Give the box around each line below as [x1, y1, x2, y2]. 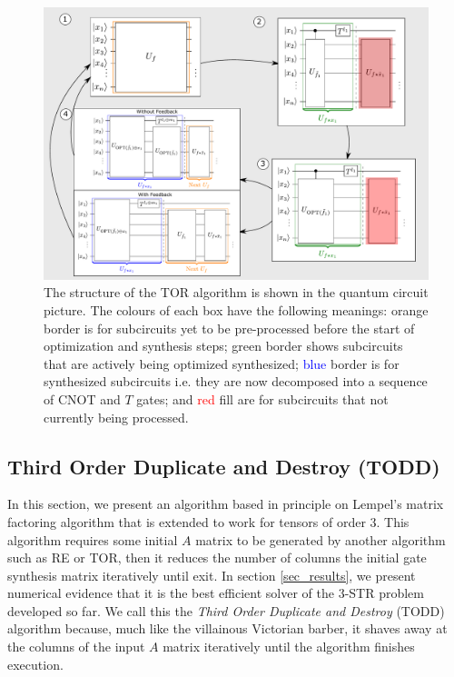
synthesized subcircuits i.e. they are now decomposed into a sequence [44, 372, 428, 391]
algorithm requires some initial [7, 530, 178, 549]
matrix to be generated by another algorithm [195, 530, 446, 549]
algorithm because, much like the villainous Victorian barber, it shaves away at [7, 619, 448, 638]
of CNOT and [44, 389, 121, 408]
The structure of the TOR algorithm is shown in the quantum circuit [44, 283, 429, 302]
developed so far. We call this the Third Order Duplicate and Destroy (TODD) [7, 601, 445, 620]
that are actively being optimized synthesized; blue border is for [44, 353, 400, 373]
